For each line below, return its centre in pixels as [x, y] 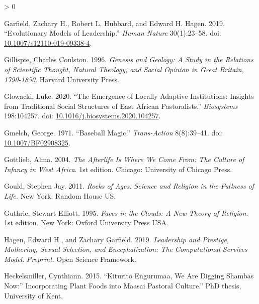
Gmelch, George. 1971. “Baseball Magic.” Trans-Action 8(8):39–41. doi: [114, 132]
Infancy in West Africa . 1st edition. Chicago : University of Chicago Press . [118, 169]
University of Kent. [34, 295]
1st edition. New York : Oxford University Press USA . [87, 222]
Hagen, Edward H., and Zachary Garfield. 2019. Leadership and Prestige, [117, 239]
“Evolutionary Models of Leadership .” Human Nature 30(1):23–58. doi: [113, 33]
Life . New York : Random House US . [60, 195]
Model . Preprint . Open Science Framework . [70, 259]
